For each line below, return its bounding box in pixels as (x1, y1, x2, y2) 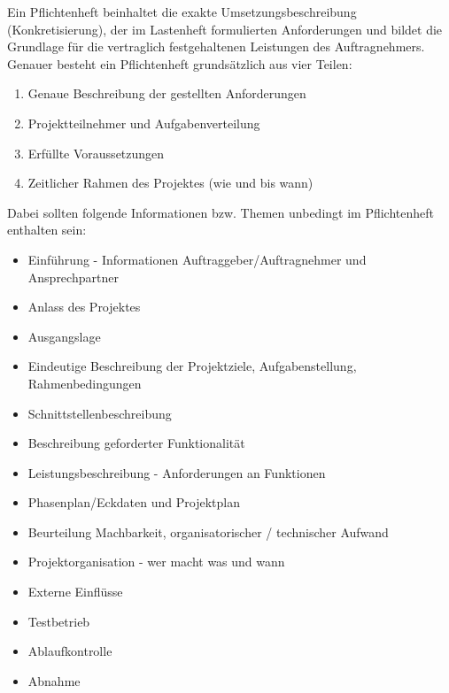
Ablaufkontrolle (27, 642, 112, 660)
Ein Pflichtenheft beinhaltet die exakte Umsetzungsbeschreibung (7, 3, 357, 20)
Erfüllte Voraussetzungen (27, 143, 165, 162)
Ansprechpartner (27, 267, 119, 286)
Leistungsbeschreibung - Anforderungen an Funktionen (27, 463, 326, 481)
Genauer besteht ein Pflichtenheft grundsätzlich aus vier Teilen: (7, 54, 352, 73)
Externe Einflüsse (27, 582, 123, 601)
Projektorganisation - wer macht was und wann (27, 552, 285, 571)
